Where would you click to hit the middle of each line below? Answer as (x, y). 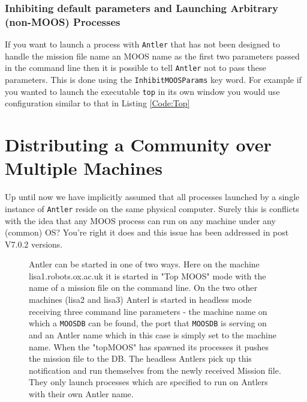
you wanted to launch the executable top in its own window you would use (142, 91)
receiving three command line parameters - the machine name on (148, 311)
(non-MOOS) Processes (63, 21)
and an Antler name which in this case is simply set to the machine (153, 334)
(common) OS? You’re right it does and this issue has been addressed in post (147, 232)
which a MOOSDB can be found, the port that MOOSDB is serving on (148, 323)
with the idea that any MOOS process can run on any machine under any (140, 220)
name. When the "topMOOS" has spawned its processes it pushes (149, 346)
